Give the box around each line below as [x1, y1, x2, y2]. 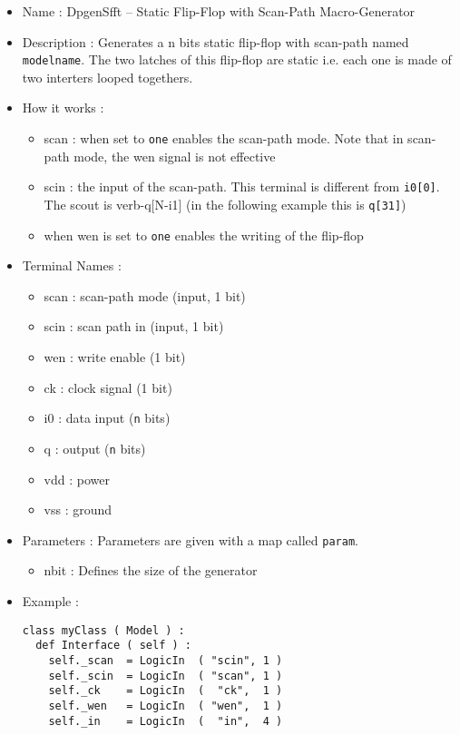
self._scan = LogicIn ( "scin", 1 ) [48, 653, 283, 667]
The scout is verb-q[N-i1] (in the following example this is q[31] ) [44, 194, 406, 213]
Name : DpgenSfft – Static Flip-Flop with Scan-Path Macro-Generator [22, 2, 416, 20]
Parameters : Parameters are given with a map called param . [22, 530, 358, 549]
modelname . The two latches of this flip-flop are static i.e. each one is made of [22, 50, 452, 69]
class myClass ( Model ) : [22, 623, 185, 637]
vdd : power [44, 469, 110, 488]
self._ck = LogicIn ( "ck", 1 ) [48, 684, 283, 698]
